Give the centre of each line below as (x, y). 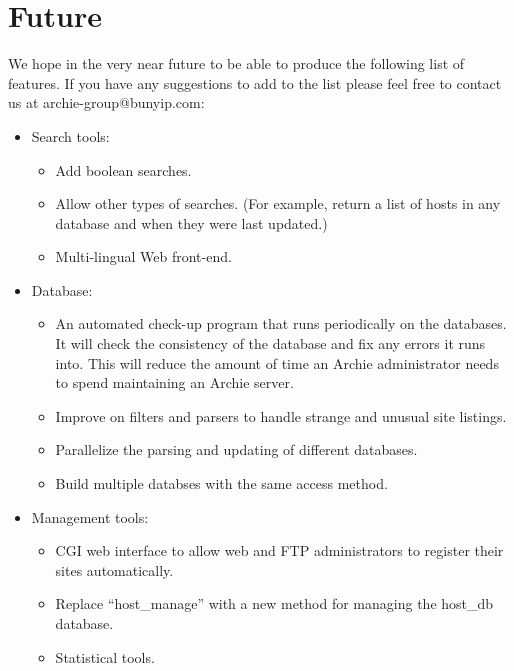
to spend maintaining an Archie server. (174, 382)
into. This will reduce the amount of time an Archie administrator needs (277, 362)
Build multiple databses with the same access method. (221, 483)
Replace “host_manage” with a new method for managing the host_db (274, 603)
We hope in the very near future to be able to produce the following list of (236, 63)
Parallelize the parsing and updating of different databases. (236, 449)
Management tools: (90, 516)
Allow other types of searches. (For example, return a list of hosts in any (278, 203)
